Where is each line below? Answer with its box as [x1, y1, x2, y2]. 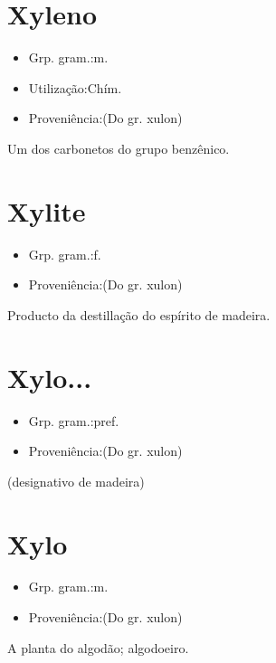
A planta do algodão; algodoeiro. [7, 638, 189, 657]
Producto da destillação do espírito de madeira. [7, 305, 271, 324]
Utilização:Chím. [28, 78, 122, 97]
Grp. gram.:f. [28, 244, 101, 263]
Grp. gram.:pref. [28, 411, 119, 430]
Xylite [7, 192, 86, 229]
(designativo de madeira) [7, 471, 145, 490]
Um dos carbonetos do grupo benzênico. [7, 138, 230, 157]
